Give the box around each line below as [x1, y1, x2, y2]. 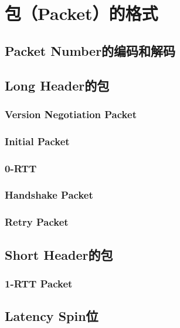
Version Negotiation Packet [5, 106, 137, 121]
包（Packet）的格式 [5, 1, 158, 25]
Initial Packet [5, 133, 70, 148]
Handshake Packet [5, 188, 93, 202]
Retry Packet [5, 215, 69, 229]
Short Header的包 [5, 245, 113, 263]
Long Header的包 [5, 76, 110, 94]
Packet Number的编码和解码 [5, 41, 176, 59]
